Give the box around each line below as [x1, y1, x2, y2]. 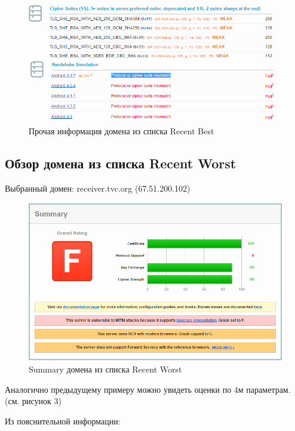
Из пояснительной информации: [5, 414, 121, 427]
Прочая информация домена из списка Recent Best [29, 125, 214, 137]
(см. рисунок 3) [5, 395, 62, 407]
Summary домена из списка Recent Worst [29, 363, 182, 375]
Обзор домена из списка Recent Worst [5, 154, 236, 173]
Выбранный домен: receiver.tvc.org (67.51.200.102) [5, 181, 190, 194]
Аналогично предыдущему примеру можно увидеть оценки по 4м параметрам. [5, 383, 291, 395]
